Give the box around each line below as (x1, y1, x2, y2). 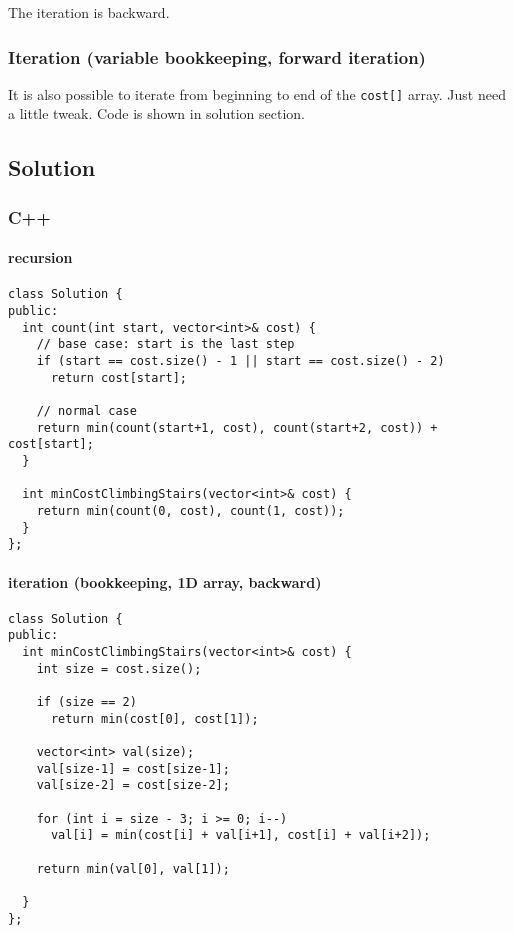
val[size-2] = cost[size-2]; (36, 778, 230, 793)
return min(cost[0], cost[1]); (50, 711, 259, 726)
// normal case (36, 404, 137, 419)
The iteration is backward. (8, 2, 170, 22)
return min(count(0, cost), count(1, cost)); (36, 504, 345, 519)
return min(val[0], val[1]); (36, 861, 230, 876)
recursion (8, 247, 73, 268)
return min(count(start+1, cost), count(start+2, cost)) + (36, 420, 438, 435)
